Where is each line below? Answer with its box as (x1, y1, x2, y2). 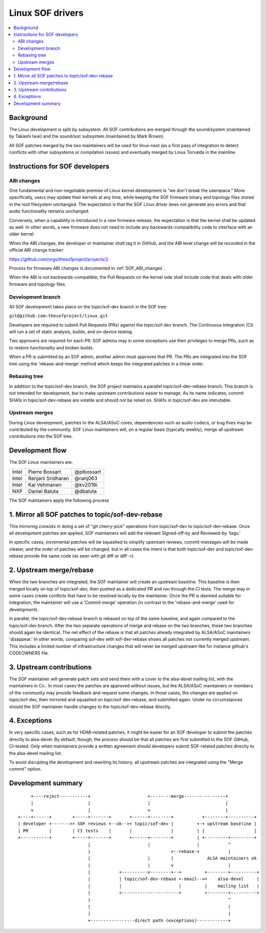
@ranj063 (74, 475, 98, 482)
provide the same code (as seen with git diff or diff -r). (24, 553, 135, 559)
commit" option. (9, 766, 42, 772)
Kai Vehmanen (28, 481, 62, 488)
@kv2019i (74, 481, 98, 488)
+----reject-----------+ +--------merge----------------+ (31, 793, 229, 799)
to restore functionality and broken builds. (9, 344, 95, 350)
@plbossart (74, 468, 101, 475)
